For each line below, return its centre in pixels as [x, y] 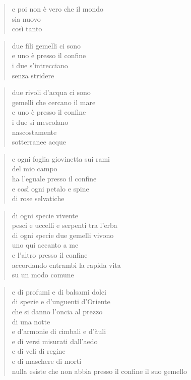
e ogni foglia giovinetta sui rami [61, 158]
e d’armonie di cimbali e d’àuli [59, 331]
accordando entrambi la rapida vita [66, 265]
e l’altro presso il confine [50, 255]
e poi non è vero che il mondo [58, 9]
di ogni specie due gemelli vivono [63, 235]
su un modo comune [43, 275]
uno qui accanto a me [45, 245]
